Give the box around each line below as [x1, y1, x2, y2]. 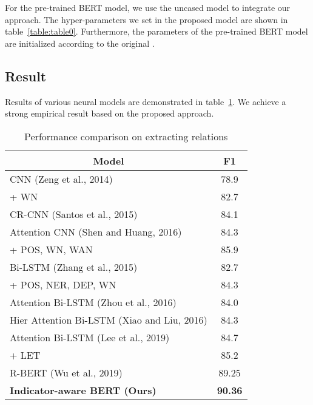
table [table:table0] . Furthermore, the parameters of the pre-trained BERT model [5, 25, 308, 38]
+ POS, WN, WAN [10, 242, 93, 256]
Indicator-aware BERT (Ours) [10, 383, 156, 397]
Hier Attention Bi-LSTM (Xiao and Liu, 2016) [10, 312, 207, 327]
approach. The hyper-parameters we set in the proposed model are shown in [5, 13, 288, 26]
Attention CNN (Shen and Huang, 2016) [10, 224, 182, 239]
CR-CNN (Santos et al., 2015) [10, 206, 138, 221]
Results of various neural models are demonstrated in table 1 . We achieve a [5, 95, 286, 107]
